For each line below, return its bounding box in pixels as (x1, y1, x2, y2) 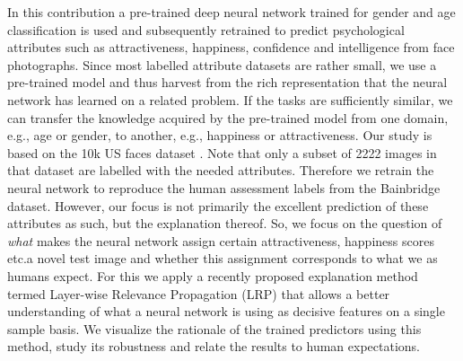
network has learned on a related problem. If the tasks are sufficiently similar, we (7, 90, 453, 109)
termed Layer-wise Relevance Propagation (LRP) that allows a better (7, 284, 390, 303)
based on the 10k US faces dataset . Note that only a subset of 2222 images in (7, 143, 437, 162)
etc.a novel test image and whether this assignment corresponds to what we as (7, 249, 438, 268)
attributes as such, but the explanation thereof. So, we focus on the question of (7, 214, 442, 233)
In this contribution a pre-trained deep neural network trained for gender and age (7, 3, 456, 21)
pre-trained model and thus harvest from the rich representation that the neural (7, 73, 448, 92)
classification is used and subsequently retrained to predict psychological (7, 20, 405, 39)
